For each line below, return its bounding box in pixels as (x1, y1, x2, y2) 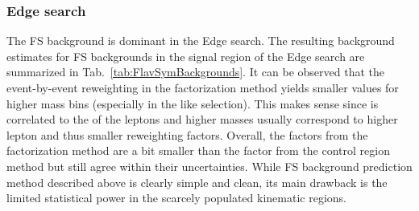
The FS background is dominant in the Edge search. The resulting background (6, 32, 395, 49)
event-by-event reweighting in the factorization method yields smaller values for (6, 79, 399, 95)
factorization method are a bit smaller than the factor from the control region (6, 142, 390, 159)
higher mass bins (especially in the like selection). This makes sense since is (6, 95, 379, 112)
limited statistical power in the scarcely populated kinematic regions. (6, 189, 346, 206)
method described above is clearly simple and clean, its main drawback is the (6, 173, 388, 190)
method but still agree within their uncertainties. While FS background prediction (6, 157, 413, 174)
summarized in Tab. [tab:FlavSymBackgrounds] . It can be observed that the (6, 63, 384, 80)
